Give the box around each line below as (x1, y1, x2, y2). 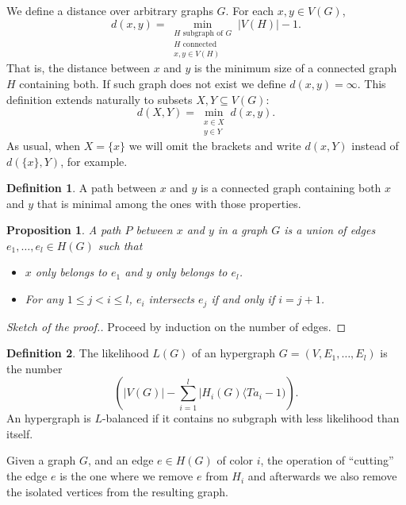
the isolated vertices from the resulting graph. (6, 483, 228, 499)
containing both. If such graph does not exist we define (19, 75, 286, 92)
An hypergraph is (6, 410, 91, 426)
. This (357, 75, 386, 92)
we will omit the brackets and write (128, 137, 301, 153)
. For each (225, 2, 274, 18)
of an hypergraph (192, 345, 276, 361)
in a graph (217, 222, 268, 238)
